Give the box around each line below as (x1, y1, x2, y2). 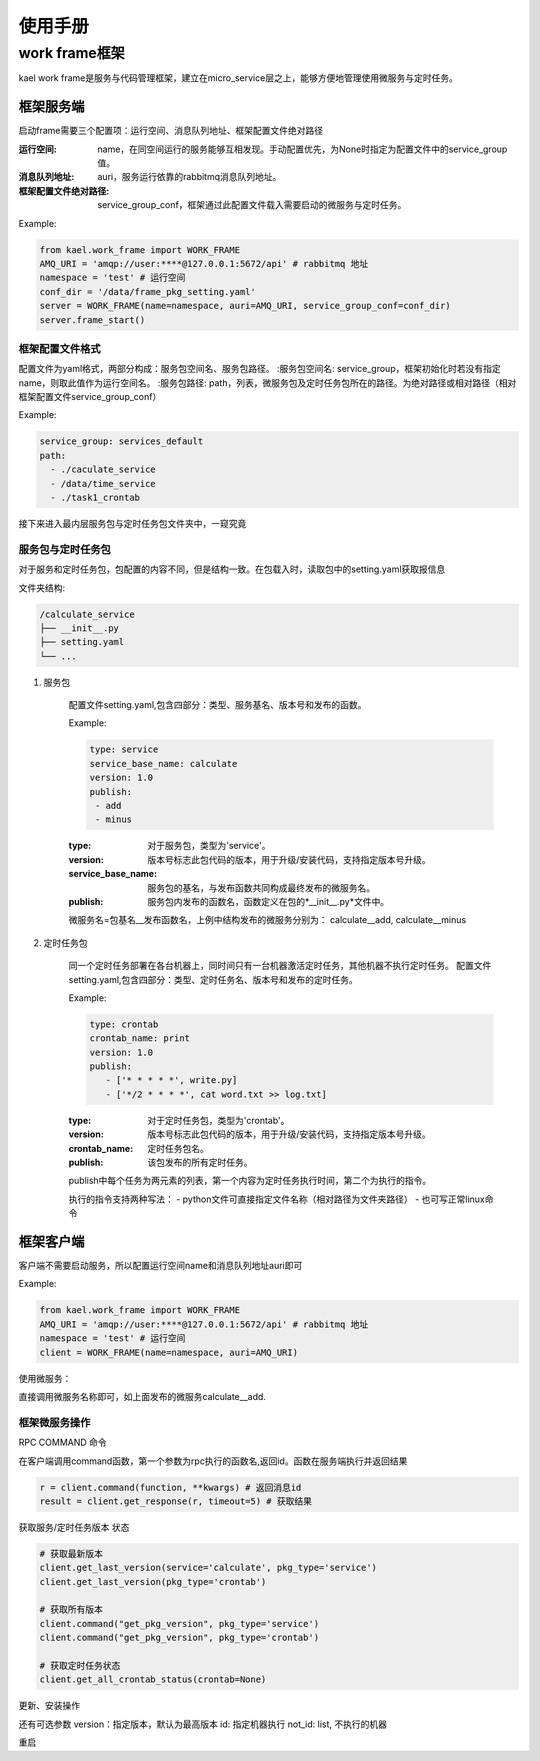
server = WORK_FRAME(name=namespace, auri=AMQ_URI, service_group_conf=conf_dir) (39, 300, 452, 312)
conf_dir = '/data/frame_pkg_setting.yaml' (39, 286, 257, 297)
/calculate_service (39, 608, 135, 620)
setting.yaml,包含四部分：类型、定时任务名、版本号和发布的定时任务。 (68, 973, 359, 985)
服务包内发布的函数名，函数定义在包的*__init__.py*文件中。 (147, 895, 390, 907)
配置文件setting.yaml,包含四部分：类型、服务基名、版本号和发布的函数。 (68, 699, 367, 711)
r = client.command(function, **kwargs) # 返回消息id (39, 1481, 302, 1493)
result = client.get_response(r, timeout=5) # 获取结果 (39, 1495, 312, 1507)
